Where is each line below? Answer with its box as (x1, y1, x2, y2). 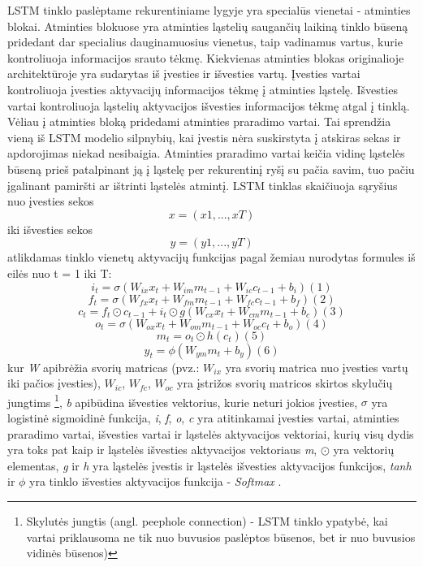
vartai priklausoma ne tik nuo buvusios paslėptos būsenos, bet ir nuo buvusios (26, 528, 416, 545)
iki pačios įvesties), (7, 374, 101, 392)
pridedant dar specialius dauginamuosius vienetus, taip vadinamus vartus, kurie (7, 33, 403, 50)
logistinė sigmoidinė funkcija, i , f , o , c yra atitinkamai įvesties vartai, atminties (7, 409, 399, 426)
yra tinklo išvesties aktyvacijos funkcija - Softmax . (29, 473, 282, 490)
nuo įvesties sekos (7, 193, 94, 210)
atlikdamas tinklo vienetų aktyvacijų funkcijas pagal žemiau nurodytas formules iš (7, 249, 416, 266)
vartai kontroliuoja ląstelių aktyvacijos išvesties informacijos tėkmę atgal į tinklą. (7, 97, 410, 114)
